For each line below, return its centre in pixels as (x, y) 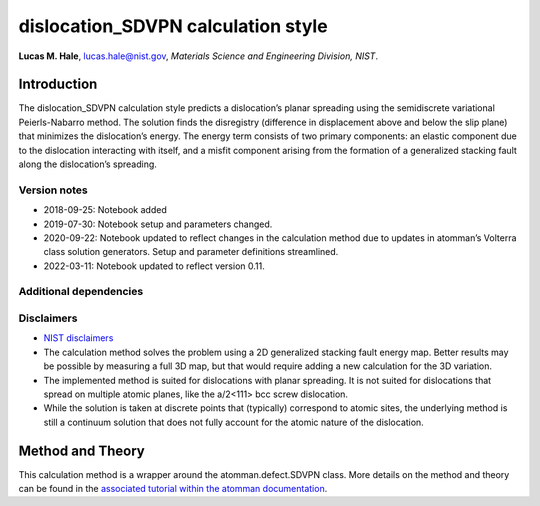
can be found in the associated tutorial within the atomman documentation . (173, 489)
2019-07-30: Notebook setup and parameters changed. (158, 224)
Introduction (58, 84)
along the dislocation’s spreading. (87, 164)
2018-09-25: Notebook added (105, 210)
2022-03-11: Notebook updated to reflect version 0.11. (154, 266)
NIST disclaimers (78, 338)
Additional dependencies (81, 292)
